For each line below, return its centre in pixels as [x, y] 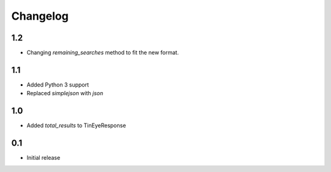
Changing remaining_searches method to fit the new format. [103, 53]
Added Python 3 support [58, 84]
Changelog [40, 16]
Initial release [44, 158]
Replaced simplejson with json [65, 93]
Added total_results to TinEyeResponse [76, 125]
